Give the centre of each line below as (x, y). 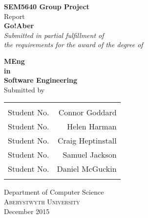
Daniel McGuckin (87, 169)
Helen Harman (92, 127)
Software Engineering (41, 80)
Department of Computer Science (54, 192)
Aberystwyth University (42, 201)
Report (14, 16)
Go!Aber (19, 26)
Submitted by (24, 89)
